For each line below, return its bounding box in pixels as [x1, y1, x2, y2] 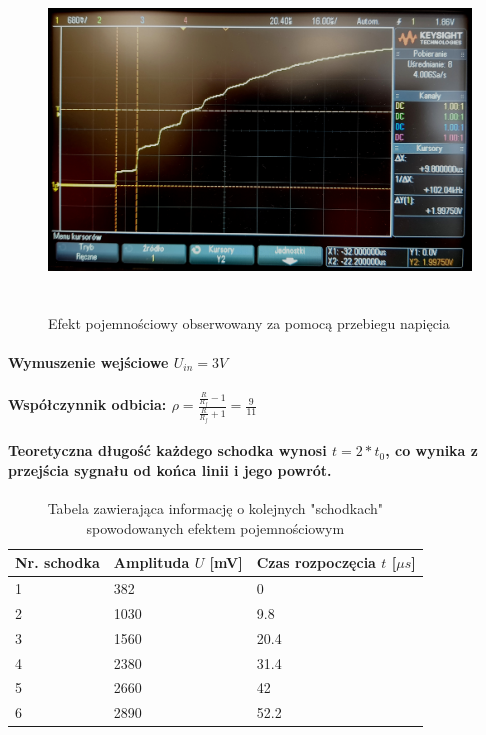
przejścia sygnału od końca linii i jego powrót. [8, 459, 332, 480]
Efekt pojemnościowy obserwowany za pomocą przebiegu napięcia [48, 312, 450, 333]
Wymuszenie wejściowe [8, 351, 169, 372]
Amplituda [113, 552, 190, 573]
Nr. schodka [15, 552, 100, 573]
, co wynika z [385, 440, 478, 461]
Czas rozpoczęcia [256, 552, 376, 573]
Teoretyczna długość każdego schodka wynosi [8, 440, 327, 461]
